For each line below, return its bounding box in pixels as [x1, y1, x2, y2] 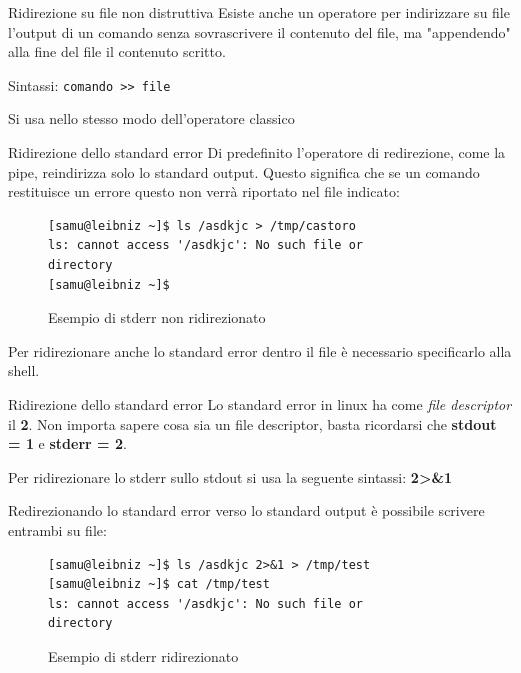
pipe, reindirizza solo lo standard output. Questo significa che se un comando [8, 161, 480, 182]
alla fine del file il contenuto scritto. [8, 41, 226, 62]
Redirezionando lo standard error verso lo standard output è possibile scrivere [8, 500, 485, 521]
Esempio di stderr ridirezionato [48, 645, 239, 666]
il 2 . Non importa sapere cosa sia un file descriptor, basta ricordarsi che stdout [8, 413, 497, 434]
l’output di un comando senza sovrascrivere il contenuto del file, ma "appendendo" [8, 21, 511, 42]
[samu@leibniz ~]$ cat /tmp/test [48, 577, 270, 592]
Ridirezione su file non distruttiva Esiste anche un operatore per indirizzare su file [8, 2, 510, 22]
